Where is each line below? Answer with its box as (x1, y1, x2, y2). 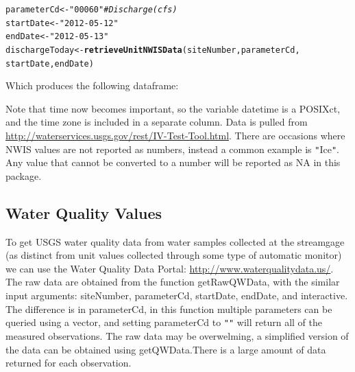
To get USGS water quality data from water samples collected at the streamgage (5, 234, 345, 248)
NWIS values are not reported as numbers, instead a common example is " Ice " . (5, 141, 339, 156)
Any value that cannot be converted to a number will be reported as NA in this (5, 155, 341, 170)
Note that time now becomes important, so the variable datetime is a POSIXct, (5, 101, 341, 115)
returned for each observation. (5, 356, 132, 370)
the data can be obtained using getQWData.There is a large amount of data (5, 342, 326, 356)
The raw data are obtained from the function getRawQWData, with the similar (5, 275, 340, 289)
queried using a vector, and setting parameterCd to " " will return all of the (5, 315, 322, 329)
